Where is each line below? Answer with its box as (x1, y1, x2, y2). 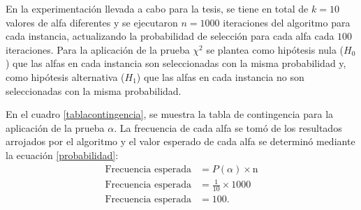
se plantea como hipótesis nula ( (206, 42, 344, 57)
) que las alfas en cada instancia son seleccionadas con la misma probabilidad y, (6, 56, 346, 70)
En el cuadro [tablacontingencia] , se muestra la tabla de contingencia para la (6, 107, 334, 121)
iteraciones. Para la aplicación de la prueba (6, 42, 190, 57)
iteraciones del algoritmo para (223, 15, 351, 29)
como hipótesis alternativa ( (6, 69, 125, 84)
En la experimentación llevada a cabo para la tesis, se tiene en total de (6, 1, 309, 15)
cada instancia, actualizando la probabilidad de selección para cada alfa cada (6, 29, 334, 43)
